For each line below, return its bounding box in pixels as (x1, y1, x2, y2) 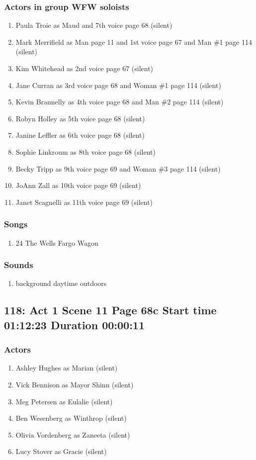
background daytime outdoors (15, 278, 107, 288)
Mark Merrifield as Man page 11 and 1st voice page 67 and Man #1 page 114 (15, 36, 252, 47)
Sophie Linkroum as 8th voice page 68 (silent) (15, 146, 156, 157)
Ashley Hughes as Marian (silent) (15, 363, 118, 373)
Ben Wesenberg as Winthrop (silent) (15, 413, 127, 423)
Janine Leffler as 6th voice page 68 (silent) (15, 130, 145, 140)
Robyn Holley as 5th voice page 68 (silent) (15, 113, 145, 123)
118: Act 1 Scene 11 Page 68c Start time (4, 302, 217, 318)
